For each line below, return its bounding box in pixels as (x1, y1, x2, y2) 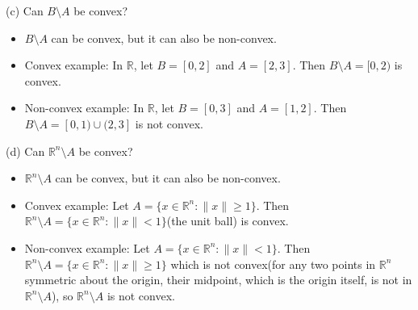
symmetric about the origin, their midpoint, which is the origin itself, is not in (24, 271, 412, 288)
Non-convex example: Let (24, 239, 150, 256)
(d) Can (6, 142, 45, 159)
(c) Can (6, 2, 44, 19)
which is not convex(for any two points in (170, 255, 376, 272)
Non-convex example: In (24, 99, 144, 116)
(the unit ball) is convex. (166, 212, 289, 229)
